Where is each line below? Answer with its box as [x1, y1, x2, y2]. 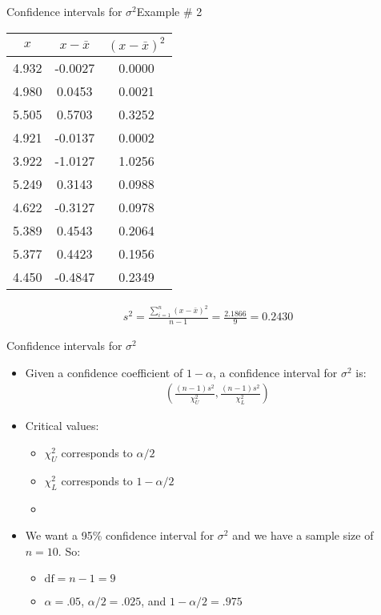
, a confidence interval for [213, 364, 338, 380]
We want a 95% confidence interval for [25, 527, 215, 544]
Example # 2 [136, 3, 203, 19]
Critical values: [25, 417, 99, 434]
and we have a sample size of [232, 527, 374, 544]
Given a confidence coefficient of [25, 364, 183, 380]
